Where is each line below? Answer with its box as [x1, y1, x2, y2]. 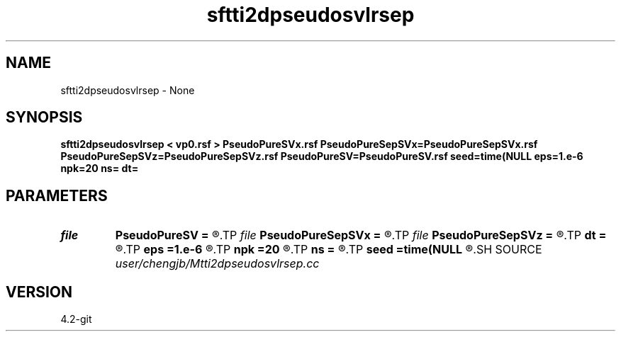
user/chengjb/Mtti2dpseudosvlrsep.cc [115, 256, 320, 271]
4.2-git [60, 313, 92, 326]
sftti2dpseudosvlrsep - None [60, 84, 195, 96]
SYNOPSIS [6, 108, 83, 127]
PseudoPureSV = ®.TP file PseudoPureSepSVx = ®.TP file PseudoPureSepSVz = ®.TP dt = [115, 228, 607, 243]
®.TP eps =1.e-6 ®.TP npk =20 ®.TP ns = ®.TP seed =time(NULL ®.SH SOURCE [115, 242, 542, 257]
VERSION [6, 282, 73, 301]
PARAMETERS [6, 186, 108, 205]
